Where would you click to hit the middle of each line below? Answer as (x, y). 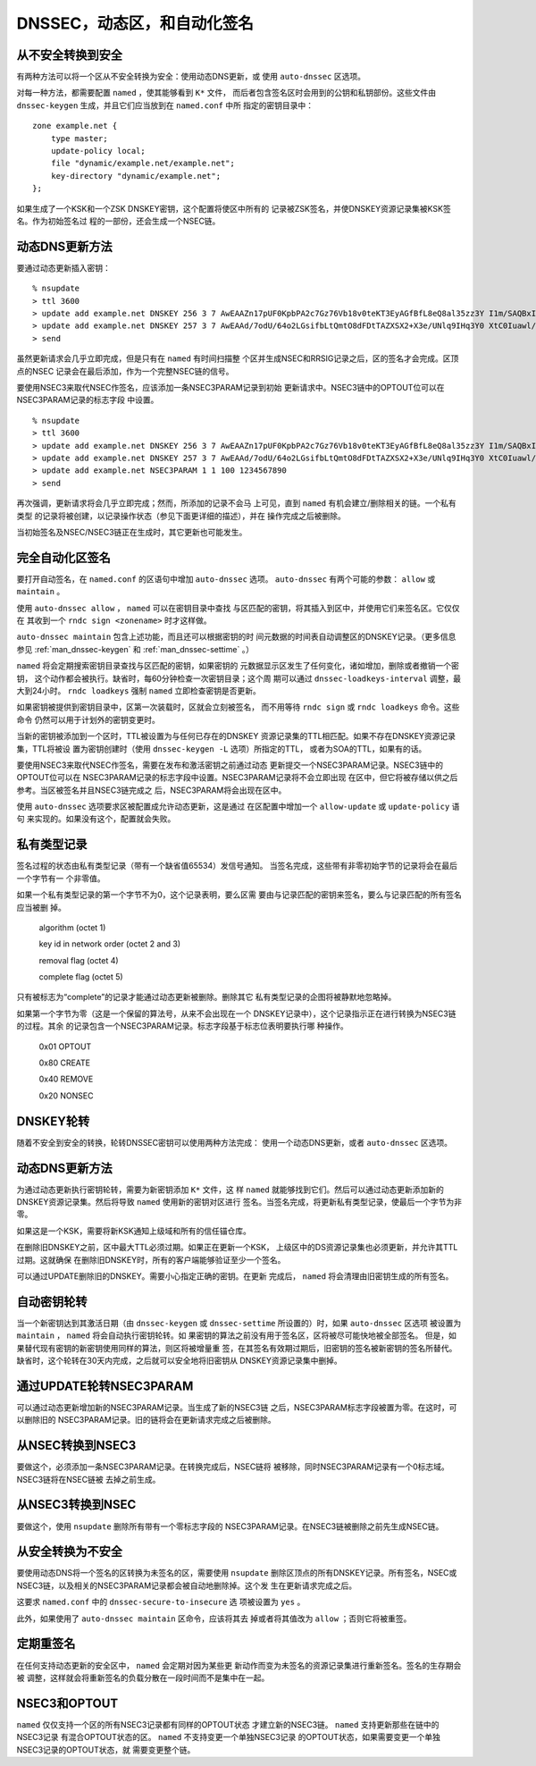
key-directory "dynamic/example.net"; (136, 176)
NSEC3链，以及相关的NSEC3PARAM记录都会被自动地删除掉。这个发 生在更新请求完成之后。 (187, 1585)
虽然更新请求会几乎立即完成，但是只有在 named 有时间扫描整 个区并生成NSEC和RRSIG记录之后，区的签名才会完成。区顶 (238, 358)
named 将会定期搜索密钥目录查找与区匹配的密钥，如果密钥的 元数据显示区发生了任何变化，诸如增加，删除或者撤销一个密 (238, 666)
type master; (79, 138)
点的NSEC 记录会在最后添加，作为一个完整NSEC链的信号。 (125, 371)
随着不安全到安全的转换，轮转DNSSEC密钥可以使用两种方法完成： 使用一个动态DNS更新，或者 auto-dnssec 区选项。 (234, 1142)
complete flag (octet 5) (81, 977)
